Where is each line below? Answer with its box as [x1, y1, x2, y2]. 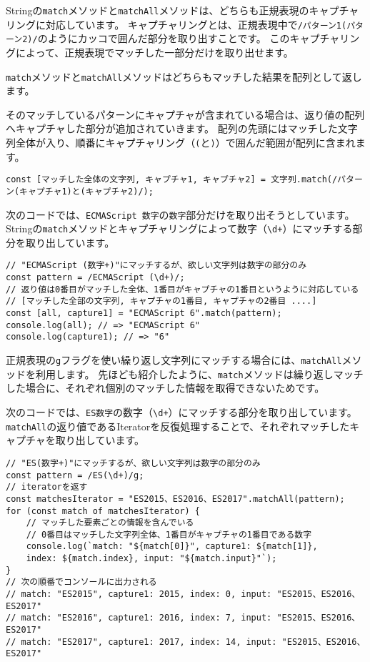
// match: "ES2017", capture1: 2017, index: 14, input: [6, 636, 277, 647]
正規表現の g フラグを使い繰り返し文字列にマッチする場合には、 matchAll [6, 352, 342, 367]
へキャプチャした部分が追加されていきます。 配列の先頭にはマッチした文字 [6, 121, 358, 136]
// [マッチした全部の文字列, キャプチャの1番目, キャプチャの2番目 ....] [6, 296, 317, 307]
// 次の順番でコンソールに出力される [6, 577, 157, 588]
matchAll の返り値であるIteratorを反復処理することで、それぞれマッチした [6, 418, 350, 433]
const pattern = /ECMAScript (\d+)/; [6, 272, 185, 283]
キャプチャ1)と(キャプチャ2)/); [19, 186, 154, 197]
